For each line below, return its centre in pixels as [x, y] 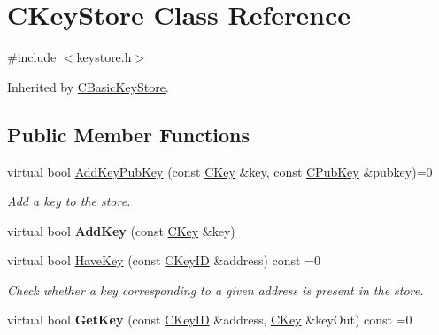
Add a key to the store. [69, 201]
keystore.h [104, 57]
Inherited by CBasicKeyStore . [88, 86]
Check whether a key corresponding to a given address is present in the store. [216, 289]
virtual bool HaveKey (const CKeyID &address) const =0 [164, 260]
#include [32, 57]
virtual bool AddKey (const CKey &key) [121, 230]
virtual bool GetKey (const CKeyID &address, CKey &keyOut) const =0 [210, 320]
